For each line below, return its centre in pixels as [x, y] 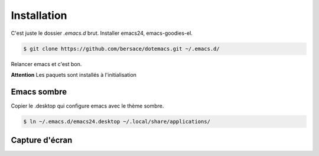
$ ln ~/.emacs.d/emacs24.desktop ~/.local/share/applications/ [117, 121]
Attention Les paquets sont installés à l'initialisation [74, 74]
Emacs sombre [39, 92]
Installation [39, 15]
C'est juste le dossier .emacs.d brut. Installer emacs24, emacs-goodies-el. [102, 33]
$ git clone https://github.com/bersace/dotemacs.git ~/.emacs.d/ [121, 48]
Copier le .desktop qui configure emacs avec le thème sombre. [87, 106]
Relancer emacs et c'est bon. [46, 64]
